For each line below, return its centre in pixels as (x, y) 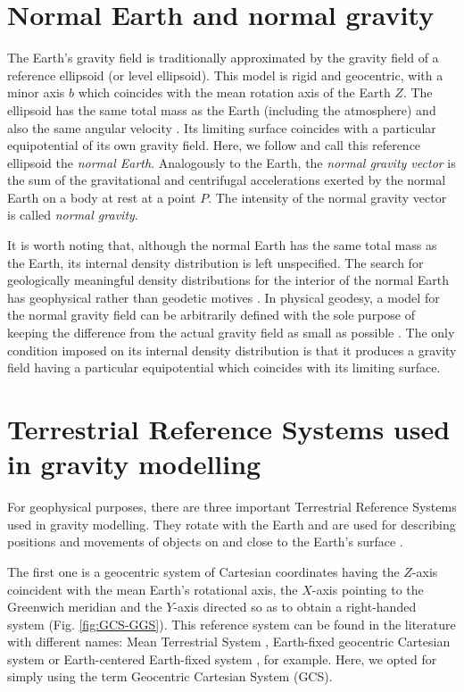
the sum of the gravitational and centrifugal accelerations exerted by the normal (227, 180)
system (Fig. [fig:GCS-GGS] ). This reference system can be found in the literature (232, 624)
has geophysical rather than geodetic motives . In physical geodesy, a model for (224, 297)
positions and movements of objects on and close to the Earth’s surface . (205, 542)
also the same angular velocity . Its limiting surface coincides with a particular (222, 127)
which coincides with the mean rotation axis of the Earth (234, 92)
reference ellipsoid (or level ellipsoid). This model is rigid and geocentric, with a (225, 75)
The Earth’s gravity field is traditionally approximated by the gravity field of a (223, 58)
